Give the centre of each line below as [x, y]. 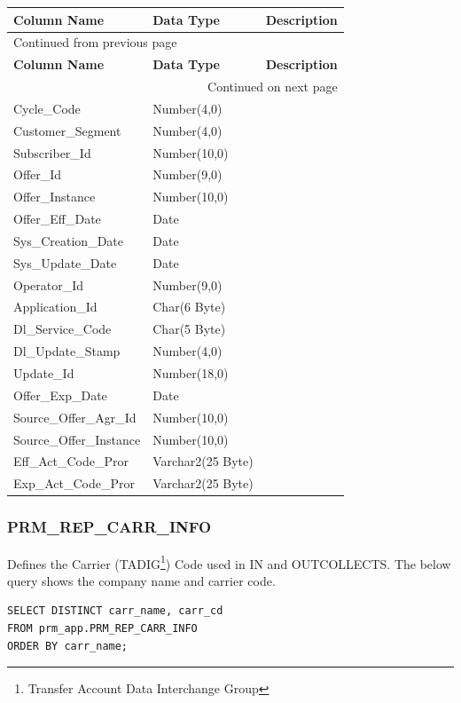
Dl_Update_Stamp [67, 351]
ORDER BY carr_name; [68, 646]
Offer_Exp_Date [60, 395]
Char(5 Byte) [189, 329]
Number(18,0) [191, 373]
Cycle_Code [47, 108]
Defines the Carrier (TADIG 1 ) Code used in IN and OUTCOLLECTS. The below [229, 562]
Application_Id [55, 307]
